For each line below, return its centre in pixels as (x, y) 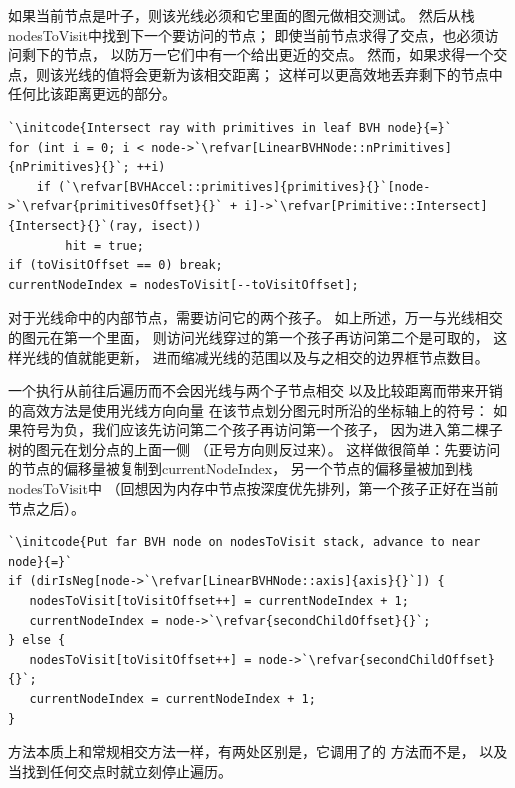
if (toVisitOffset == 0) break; (115, 265)
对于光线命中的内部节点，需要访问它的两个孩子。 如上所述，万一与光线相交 (255, 317)
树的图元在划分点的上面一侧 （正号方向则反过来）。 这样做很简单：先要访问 (254, 448)
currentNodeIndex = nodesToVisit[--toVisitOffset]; (183, 284)
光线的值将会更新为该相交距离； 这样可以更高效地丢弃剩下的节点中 (283, 73)
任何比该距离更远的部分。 (92, 93)
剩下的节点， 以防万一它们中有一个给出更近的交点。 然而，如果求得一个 (257, 54)
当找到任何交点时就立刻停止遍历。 (120, 770)
